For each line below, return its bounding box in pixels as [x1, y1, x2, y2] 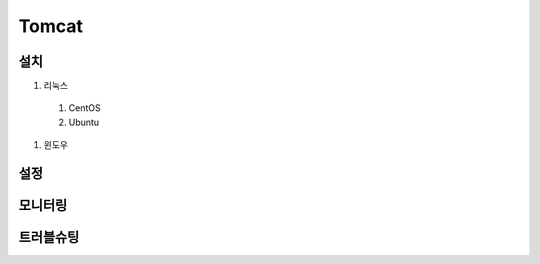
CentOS [68, 102, 101, 114]
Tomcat [18, 15, 84, 37]
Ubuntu [68, 116, 100, 128]
